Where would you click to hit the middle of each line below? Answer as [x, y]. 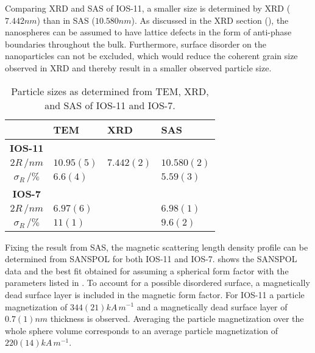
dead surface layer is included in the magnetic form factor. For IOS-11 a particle [155, 294]
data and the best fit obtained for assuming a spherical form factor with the [147, 270]
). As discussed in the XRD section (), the [210, 20]
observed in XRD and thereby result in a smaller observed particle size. [138, 67]
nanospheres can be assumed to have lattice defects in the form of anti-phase [148, 32]
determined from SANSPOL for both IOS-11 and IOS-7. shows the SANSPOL [151, 259]
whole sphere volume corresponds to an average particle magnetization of [142, 330]
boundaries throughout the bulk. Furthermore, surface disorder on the [136, 44]
